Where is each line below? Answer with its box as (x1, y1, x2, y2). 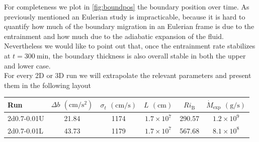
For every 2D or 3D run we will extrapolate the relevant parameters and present (4, 70, 251, 80)
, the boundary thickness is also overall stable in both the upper (48, 50, 246, 60)
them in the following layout (4, 79, 92, 90)
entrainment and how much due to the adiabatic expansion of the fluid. (4, 30, 224, 41)
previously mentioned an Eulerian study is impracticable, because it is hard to (4, 11, 245, 21)
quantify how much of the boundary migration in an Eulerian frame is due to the (4, 21, 254, 31)
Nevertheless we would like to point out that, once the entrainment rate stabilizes (4, 40, 255, 51)
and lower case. (4, 60, 51, 70)
